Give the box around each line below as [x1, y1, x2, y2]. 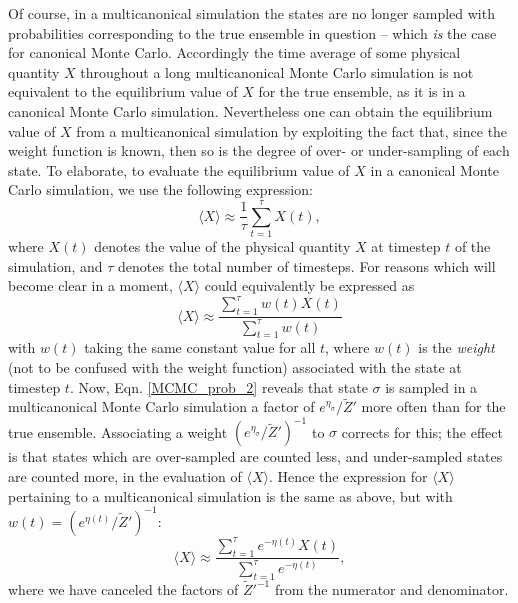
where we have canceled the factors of [8, 578, 239, 599]
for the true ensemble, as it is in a [258, 81, 466, 102]
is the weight [418, 337, 495, 358]
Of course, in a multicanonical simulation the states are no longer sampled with [8, 3, 495, 23]
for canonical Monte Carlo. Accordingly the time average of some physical [8, 42, 461, 63]
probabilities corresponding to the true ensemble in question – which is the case [8, 22, 497, 43]
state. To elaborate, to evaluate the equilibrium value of [8, 159, 350, 180]
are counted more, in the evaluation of [8, 466, 242, 486]
